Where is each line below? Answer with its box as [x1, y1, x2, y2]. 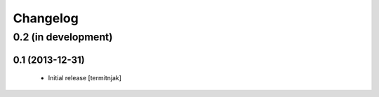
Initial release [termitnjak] [48, 74, 122, 82]
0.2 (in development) [13, 31, 113, 43]
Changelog [13, 10, 79, 26]
